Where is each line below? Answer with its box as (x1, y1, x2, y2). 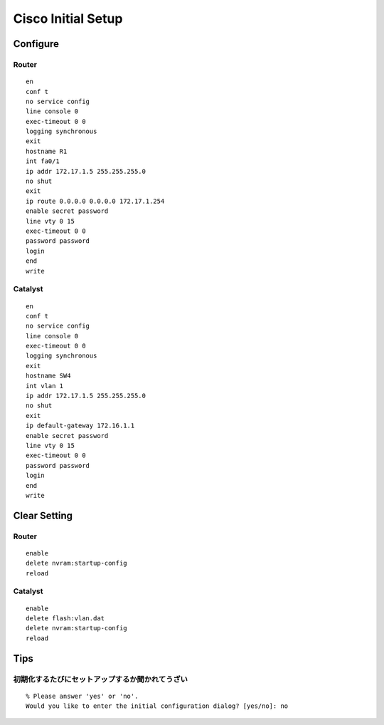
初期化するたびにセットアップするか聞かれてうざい (13, 674, 188, 684)
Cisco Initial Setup (13, 11, 123, 26)
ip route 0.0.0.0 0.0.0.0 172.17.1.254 (26, 197, 165, 205)
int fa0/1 (26, 157, 60, 165)
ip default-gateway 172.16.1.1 (26, 422, 135, 430)
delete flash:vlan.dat (26, 615, 105, 622)
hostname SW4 (26, 372, 71, 380)
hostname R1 (26, 147, 68, 155)
